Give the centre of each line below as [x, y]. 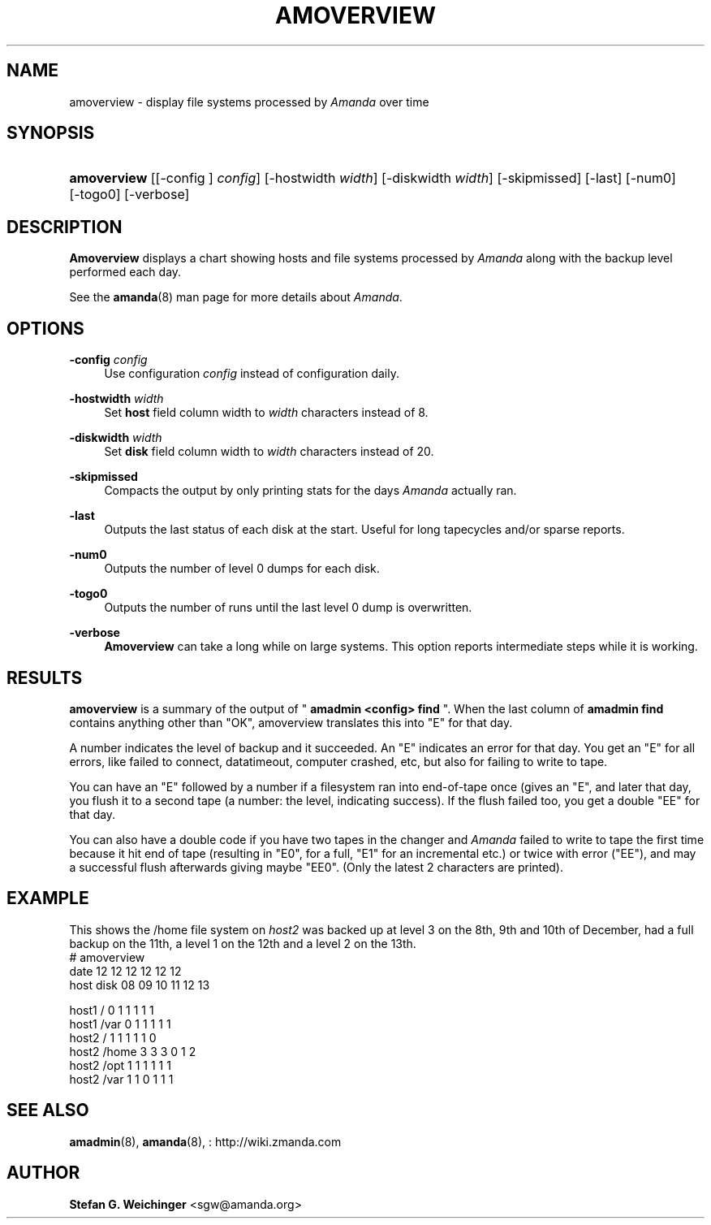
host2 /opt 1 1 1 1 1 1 [120, 1065]
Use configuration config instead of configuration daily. [252, 374]
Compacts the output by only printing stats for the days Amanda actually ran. [310, 491]
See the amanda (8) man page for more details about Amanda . [236, 297]
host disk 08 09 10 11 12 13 [140, 985]
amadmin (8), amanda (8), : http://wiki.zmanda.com [205, 1141]
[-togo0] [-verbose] [129, 195]
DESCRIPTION [65, 227]
